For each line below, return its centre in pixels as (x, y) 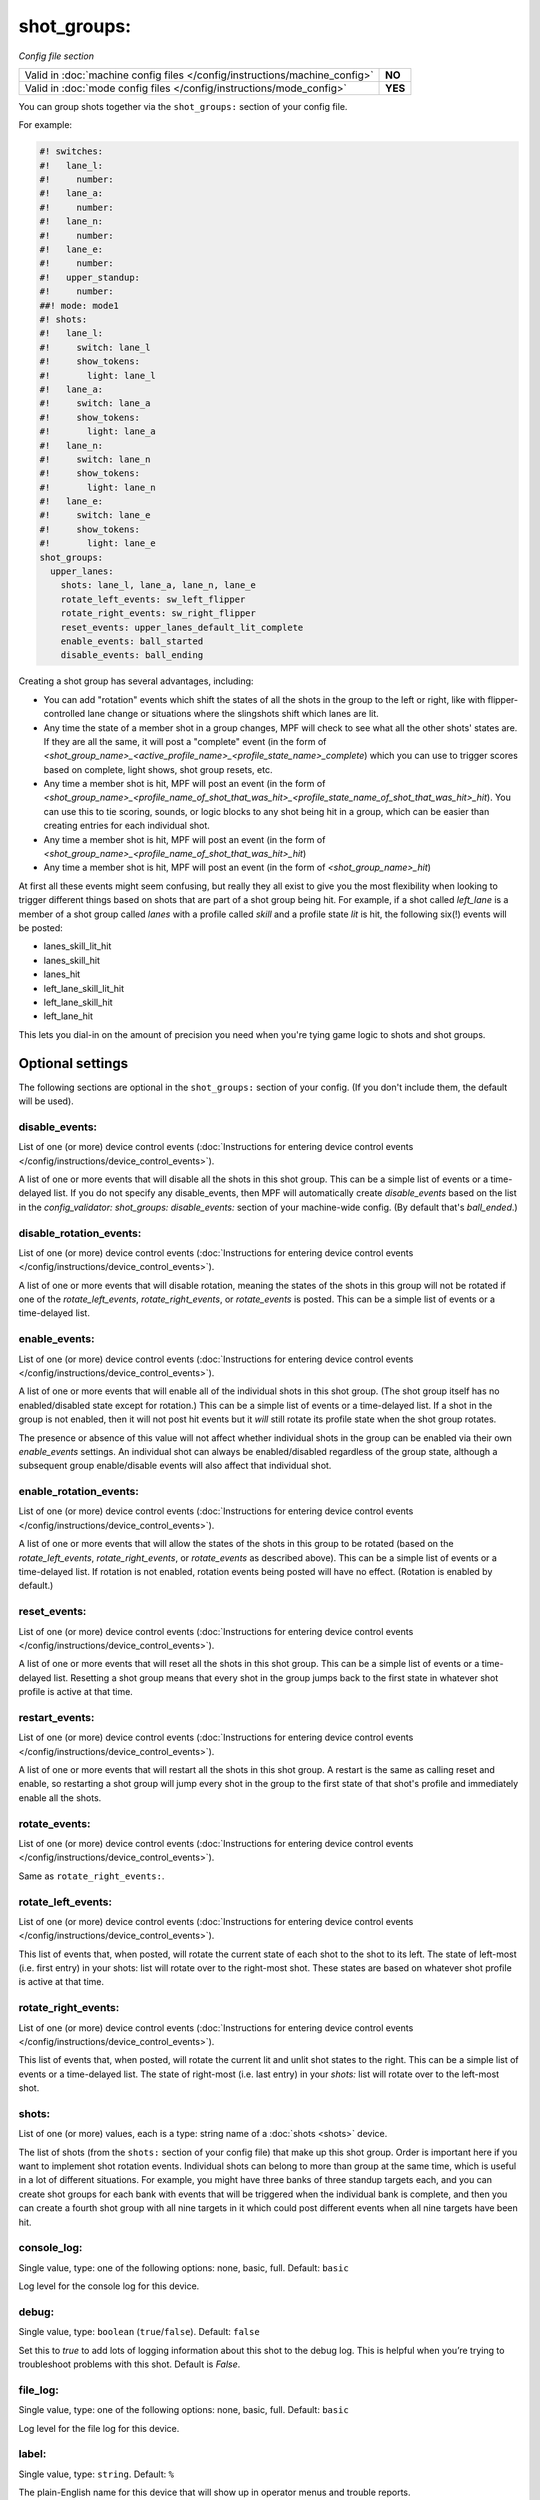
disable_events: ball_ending (132, 655)
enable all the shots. (60, 1797)
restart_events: (56, 1717)
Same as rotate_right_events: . (91, 1876)
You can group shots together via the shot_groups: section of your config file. (183, 106)
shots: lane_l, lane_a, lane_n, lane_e (158, 585)
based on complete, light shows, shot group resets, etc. (158, 769)
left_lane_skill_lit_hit (84, 988)
